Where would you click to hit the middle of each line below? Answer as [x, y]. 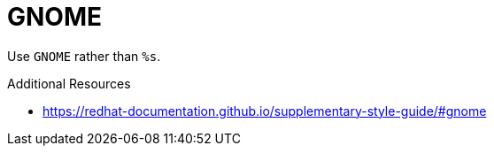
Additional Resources [69, 83]
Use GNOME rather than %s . [84, 56]
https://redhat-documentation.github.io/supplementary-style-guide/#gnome [265, 111]
